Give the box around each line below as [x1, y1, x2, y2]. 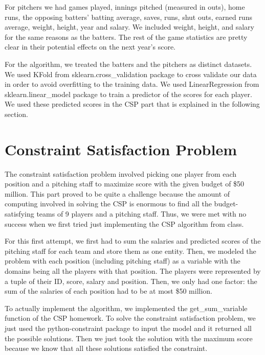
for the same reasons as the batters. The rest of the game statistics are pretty [5, 31, 248, 42]
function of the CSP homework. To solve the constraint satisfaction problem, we [5, 313, 256, 323]
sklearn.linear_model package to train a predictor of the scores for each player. [5, 88, 252, 99]
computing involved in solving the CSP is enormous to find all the [5, 198, 212, 209]
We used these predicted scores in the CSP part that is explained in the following [5, 99, 260, 109]
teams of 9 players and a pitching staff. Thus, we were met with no [36, 208, 247, 219]
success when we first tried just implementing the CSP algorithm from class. [5, 218, 244, 229]
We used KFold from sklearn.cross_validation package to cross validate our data [5, 68, 257, 79]
